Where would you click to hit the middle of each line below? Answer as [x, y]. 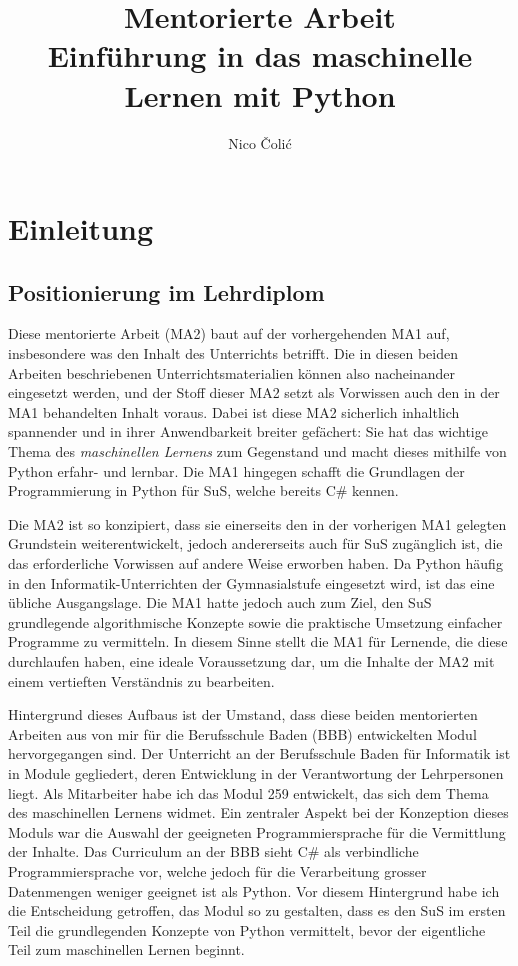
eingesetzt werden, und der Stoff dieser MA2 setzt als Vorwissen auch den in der [254, 392]
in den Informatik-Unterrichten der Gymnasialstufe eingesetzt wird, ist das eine [251, 582]
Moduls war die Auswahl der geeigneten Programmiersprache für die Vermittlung [257, 831]
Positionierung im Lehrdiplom [166, 291]
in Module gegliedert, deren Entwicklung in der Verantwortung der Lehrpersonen [256, 772]
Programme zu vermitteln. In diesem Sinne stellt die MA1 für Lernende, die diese [258, 641]
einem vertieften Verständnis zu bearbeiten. [141, 680]
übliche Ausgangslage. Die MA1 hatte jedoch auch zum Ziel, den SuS [220, 602]
